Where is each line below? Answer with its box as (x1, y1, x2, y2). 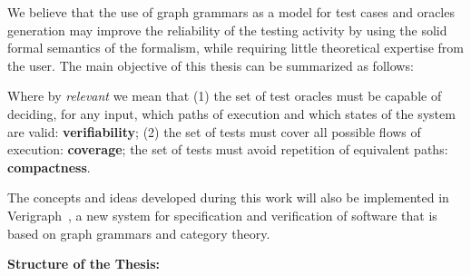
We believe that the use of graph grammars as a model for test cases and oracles (7, 3, 455, 21)
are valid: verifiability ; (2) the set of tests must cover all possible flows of (7, 122, 421, 141)
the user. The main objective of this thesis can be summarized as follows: (7, 55, 414, 74)
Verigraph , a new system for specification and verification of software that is (7, 205, 437, 224)
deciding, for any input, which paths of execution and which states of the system (7, 103, 456, 123)
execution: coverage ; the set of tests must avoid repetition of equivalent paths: (7, 140, 448, 159)
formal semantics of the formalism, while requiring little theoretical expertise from (7, 38, 465, 57)
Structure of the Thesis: (7, 254, 160, 273)
